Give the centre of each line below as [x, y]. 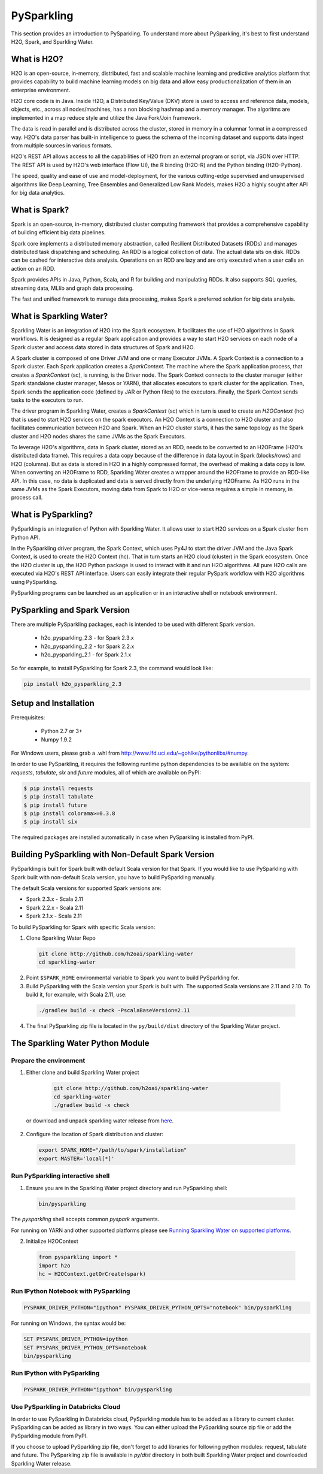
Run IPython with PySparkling [55, 1373]
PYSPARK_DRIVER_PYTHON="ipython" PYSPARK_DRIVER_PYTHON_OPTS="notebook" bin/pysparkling [158, 1308]
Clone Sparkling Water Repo [61, 938]
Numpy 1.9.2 [56, 739]
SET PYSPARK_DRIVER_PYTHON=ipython [76, 1339]
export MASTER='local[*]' [77, 1158]
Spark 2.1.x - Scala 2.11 [54, 916]
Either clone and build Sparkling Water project [83, 1073]
